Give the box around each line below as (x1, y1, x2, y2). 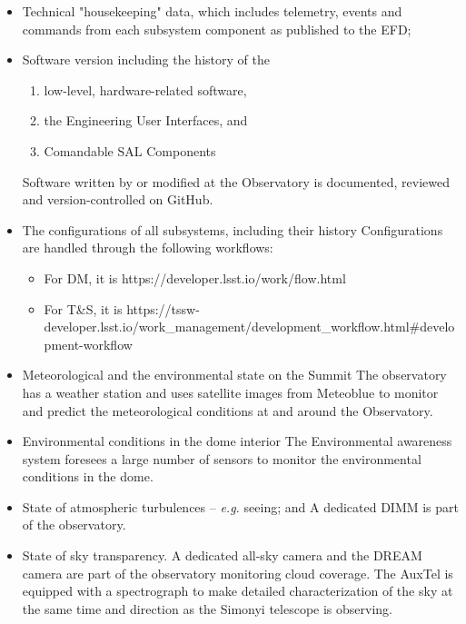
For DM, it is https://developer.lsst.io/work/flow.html (44, 268, 346, 287)
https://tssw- (126, 299, 200, 318)
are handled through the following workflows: (22, 238, 273, 257)
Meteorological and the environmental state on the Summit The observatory (22, 365, 447, 384)
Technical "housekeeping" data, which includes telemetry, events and (22, 2, 402, 20)
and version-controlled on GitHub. (22, 190, 213, 209)
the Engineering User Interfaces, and (44, 111, 248, 130)
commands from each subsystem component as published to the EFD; (22, 19, 411, 38)
